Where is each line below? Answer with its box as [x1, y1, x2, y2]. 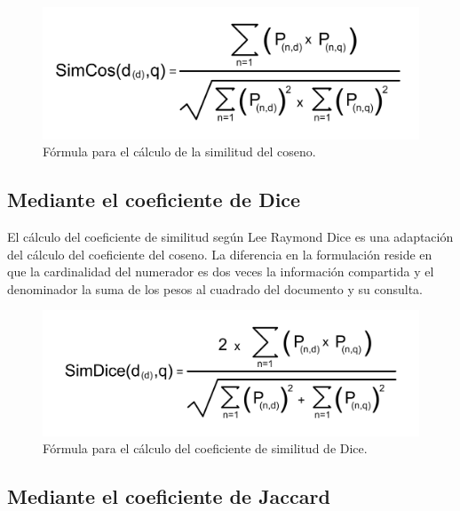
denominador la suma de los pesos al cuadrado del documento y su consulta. [7, 279, 423, 298]
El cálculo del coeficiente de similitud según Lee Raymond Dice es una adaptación [7, 228, 454, 246]
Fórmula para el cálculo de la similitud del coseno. [43, 142, 316, 161]
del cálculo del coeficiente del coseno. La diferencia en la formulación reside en [7, 244, 432, 263]
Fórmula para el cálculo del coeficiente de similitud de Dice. [43, 439, 368, 458]
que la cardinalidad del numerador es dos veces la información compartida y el [7, 262, 434, 281]
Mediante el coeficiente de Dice [7, 186, 301, 213]
